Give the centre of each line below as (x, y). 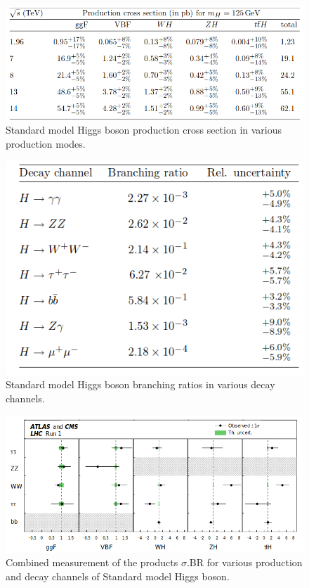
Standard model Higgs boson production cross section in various (144, 130)
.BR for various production (244, 562)
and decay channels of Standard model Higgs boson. (118, 576)
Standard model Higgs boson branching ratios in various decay (140, 384)
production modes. (46, 143)
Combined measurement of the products (92, 562)
